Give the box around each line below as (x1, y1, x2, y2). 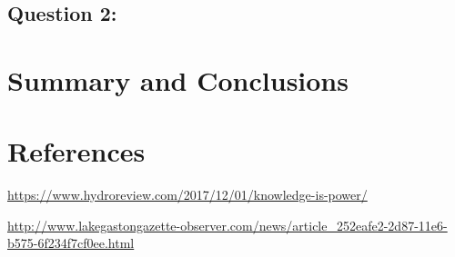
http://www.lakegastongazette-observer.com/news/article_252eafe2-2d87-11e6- (7, 215, 448, 234)
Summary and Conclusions (7, 61, 349, 98)
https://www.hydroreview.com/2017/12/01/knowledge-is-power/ (7, 185, 368, 204)
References (7, 133, 146, 170)
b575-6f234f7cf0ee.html (7, 233, 135, 252)
